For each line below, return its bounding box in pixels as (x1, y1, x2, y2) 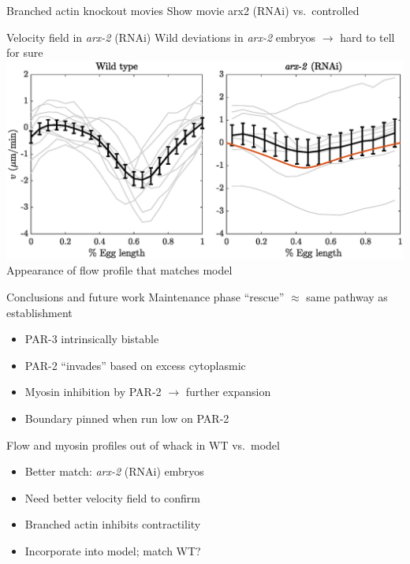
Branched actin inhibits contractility (24, 516, 201, 532)
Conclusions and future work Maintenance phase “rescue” (6, 288, 285, 304)
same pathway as (306, 288, 388, 304)
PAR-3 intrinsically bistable (24, 331, 159, 347)
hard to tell (340, 28, 395, 45)
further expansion (185, 383, 271, 400)
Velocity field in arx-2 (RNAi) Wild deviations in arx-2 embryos (6, 28, 316, 45)
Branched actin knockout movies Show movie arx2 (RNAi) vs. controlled (6, 2, 360, 18)
